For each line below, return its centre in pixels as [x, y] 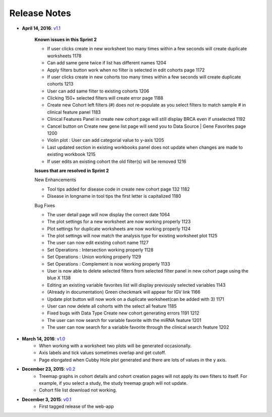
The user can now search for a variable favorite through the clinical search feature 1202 [138, 327]
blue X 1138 [59, 278]
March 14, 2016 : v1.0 [44, 339]
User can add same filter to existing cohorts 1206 [98, 91]
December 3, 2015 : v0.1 [47, 399]
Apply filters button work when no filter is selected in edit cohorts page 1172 [126, 70]
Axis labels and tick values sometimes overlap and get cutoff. [103, 353]
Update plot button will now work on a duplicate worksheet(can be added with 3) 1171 [135, 299]
